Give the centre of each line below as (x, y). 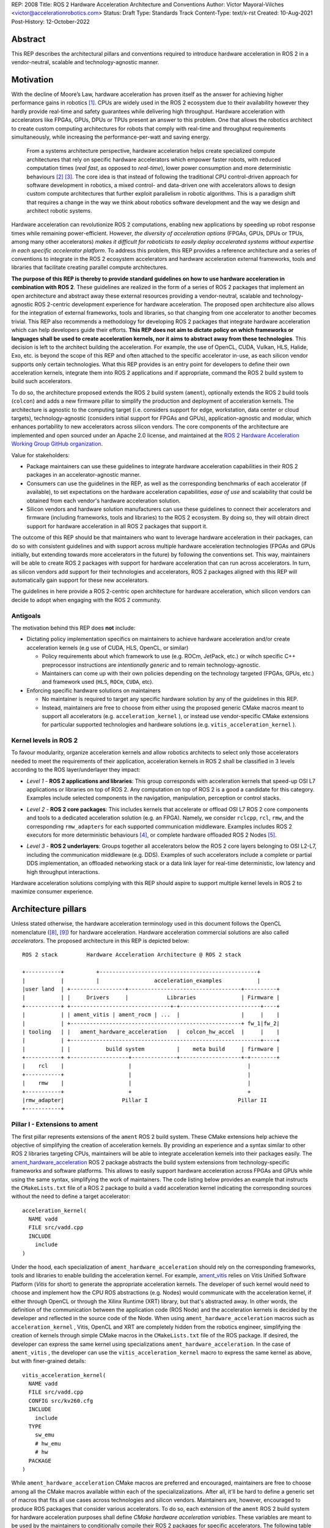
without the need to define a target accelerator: (71, 1196)
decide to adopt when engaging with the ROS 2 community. (86, 600)
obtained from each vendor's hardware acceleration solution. (104, 501)
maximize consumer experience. (53, 892)
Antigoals (26, 615)
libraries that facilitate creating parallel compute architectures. (90, 267)
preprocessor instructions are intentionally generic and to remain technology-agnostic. (151, 665)
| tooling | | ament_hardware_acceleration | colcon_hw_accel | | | (151, 1032)
